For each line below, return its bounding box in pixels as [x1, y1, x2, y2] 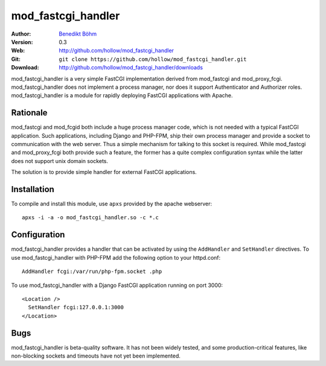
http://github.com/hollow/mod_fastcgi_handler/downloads [59, 64, 203, 71]
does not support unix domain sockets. [11, 157, 109, 164]
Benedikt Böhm [59, 30, 97, 37]
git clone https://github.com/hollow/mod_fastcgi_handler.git [59, 56, 247, 63]
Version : [11, 38, 33, 45]
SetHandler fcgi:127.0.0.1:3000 [28, 304, 124, 311]
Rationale [11, 108, 48, 118]
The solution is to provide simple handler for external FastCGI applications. [11, 169, 197, 176]
